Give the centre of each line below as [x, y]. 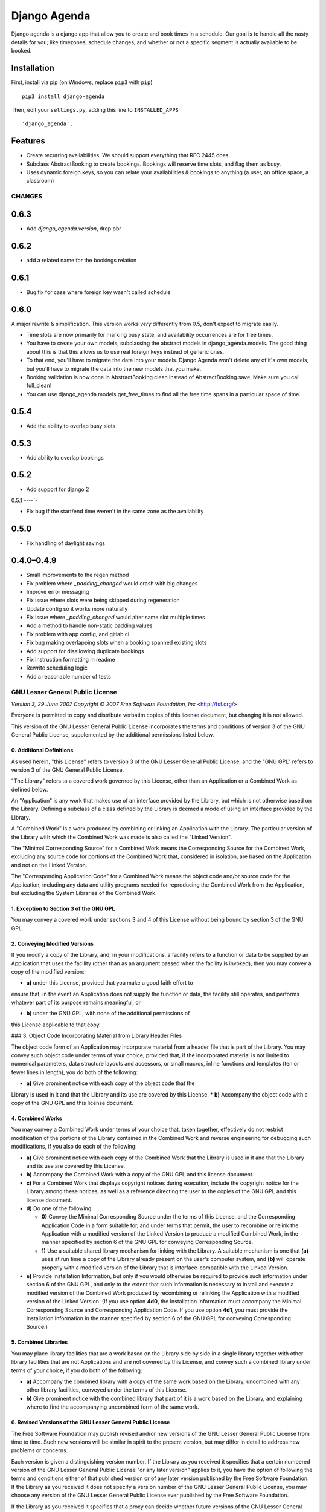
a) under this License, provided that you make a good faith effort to [110, 983]
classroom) [40, 181]
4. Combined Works [37, 1118]
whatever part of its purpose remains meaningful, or [76, 1002]
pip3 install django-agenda [63, 96]
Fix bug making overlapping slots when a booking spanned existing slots [117, 643]
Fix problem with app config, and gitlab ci [78, 634]
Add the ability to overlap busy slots [71, 426]
